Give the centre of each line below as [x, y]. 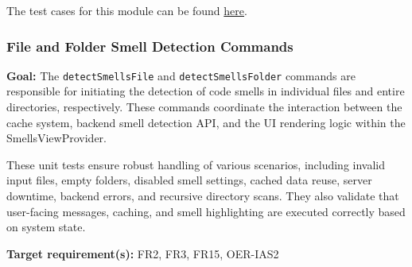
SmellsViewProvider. [56, 138]
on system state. [46, 227]
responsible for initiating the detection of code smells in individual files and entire [206, 91]
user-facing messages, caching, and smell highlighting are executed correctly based [206, 211]
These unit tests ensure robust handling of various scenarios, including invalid [196, 164]
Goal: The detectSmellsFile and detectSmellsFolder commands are [181, 75]
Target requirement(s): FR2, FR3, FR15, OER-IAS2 [143, 253]
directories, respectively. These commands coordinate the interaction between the [204, 107]
